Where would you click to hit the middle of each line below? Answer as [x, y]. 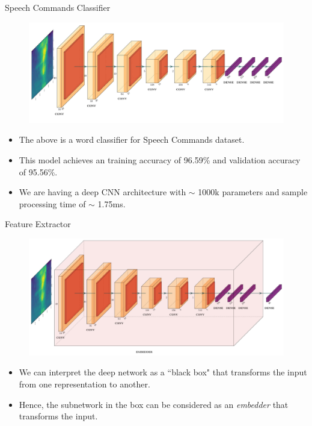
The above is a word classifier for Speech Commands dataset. [132, 139]
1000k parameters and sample [253, 192]
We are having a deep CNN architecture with [102, 192]
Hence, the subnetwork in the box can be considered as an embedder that [154, 404]
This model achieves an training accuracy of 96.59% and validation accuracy [160, 160]
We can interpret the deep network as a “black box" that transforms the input [163, 372]
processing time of [52, 203]
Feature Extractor [38, 224]
